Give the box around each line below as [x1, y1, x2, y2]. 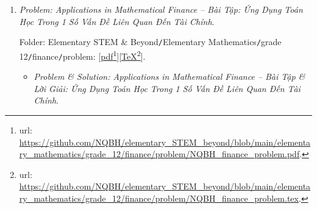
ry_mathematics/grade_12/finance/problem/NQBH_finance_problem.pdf [19, 147, 300, 160]
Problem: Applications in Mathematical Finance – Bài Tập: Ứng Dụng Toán [19, 3, 303, 15]
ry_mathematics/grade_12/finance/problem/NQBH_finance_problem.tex [19, 191, 299, 204]
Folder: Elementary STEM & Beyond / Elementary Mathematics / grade [19, 35, 282, 48]
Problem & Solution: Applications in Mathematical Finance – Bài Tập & [34, 70, 305, 83]
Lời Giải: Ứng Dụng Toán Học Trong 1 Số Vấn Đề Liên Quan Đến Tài [34, 82, 301, 94]
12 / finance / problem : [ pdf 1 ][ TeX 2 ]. [19, 48, 146, 62]
